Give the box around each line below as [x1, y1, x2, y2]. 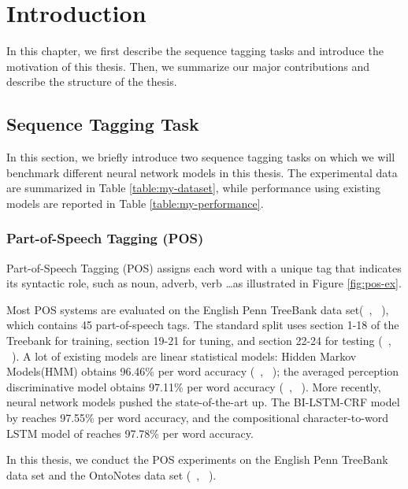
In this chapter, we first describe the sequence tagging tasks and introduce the [6, 43, 384, 59]
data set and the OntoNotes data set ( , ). [6, 466, 217, 483]
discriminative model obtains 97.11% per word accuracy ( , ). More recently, [6, 378, 381, 395]
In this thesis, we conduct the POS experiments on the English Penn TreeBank [6, 451, 388, 468]
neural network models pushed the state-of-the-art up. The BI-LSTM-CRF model [6, 394, 400, 410]
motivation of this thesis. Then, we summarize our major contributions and [6, 57, 369, 74]
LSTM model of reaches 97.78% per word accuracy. [6, 424, 254, 441]
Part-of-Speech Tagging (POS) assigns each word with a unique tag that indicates [6, 259, 402, 276]
